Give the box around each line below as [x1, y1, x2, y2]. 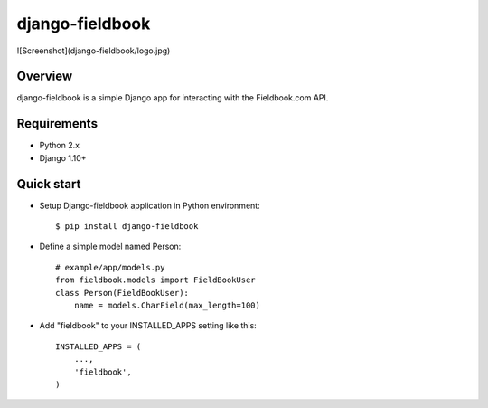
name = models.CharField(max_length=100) [73, 300, 261, 310]
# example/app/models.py [55, 262, 165, 272]
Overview [16, 69, 73, 84]
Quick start [16, 176, 81, 192]
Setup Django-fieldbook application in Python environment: [39, 200, 261, 211]
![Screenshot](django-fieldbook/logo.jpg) [16, 45, 171, 56]
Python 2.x [39, 140, 80, 151]
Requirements [16, 116, 99, 131]
